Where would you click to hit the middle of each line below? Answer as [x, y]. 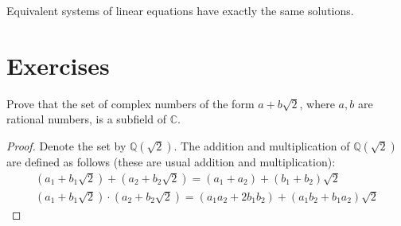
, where [317, 103]
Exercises [58, 65]
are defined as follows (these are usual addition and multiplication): [171, 161]
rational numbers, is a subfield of [86, 119]
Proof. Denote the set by [66, 145]
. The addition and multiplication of [262, 145]
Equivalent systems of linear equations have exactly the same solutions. [180, 10]
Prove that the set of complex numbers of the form [130, 103]
